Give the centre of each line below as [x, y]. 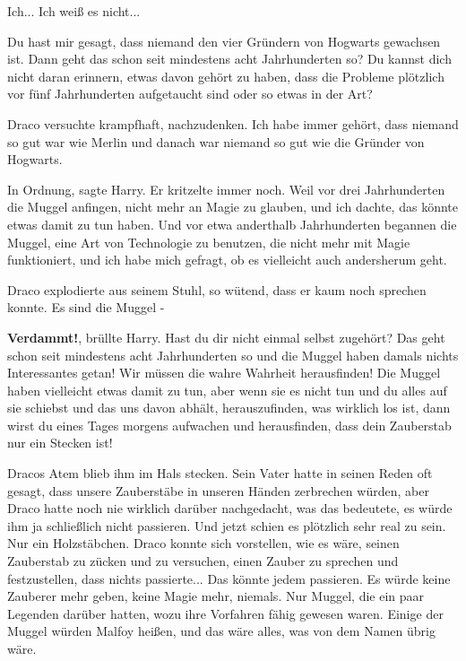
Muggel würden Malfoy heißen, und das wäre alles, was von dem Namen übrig [221, 631]
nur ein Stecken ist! [60, 443]
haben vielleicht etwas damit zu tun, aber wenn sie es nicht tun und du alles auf [227, 390]
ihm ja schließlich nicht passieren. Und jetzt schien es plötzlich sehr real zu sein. [227, 525]
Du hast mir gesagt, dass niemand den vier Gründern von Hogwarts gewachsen [224, 41]
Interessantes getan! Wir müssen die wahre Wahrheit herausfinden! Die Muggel [224, 373]
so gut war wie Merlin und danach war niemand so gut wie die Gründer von [216, 141]
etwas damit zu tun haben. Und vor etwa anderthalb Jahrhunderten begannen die [232, 224]
